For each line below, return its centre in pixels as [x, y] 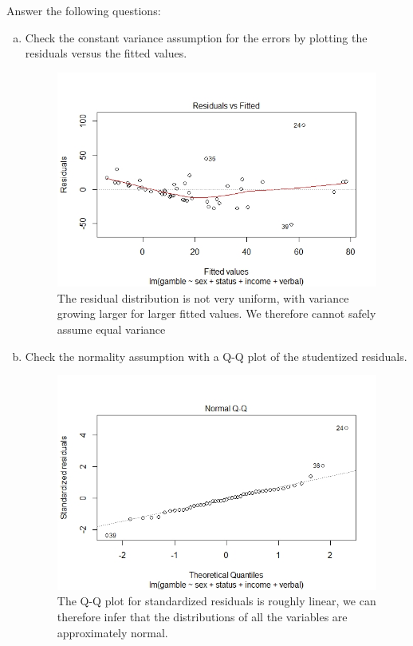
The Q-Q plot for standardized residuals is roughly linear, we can [216, 601]
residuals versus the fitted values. [106, 53]
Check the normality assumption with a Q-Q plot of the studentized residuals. [216, 356]
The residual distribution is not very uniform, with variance [203, 297]
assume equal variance [111, 329]
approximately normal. [112, 632]
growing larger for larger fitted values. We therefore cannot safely [216, 313]
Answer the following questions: [84, 10]
